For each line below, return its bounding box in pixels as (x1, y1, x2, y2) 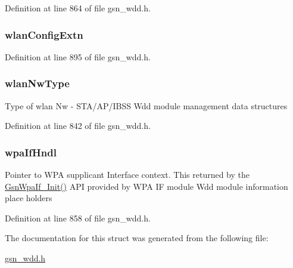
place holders (5, 192, 52, 204)
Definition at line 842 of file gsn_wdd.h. (5, 119, 151, 132)
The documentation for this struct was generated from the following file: (5, 232, 269, 244)
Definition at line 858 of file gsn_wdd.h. (5, 211, 151, 224)
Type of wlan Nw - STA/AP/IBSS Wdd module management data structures (5, 99, 288, 112)
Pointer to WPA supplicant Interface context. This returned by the (5, 168, 250, 181)
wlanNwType (5, 76, 70, 91)
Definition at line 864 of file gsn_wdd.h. (5, 2, 151, 14)
